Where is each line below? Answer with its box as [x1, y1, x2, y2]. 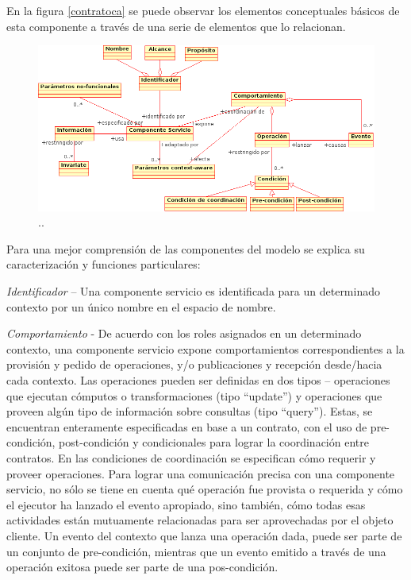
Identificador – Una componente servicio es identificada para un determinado [6, 283, 380, 300]
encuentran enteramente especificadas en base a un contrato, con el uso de [6, 418, 367, 435]
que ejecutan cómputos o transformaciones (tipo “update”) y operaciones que [6, 387, 382, 404]
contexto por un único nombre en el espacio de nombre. [6, 298, 276, 315]
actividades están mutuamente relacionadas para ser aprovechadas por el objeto [6, 512, 394, 528]
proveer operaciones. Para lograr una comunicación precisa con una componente [6, 465, 395, 481]
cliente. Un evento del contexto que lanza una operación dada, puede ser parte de [6, 527, 402, 543]
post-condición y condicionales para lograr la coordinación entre [59, 434, 369, 450]
